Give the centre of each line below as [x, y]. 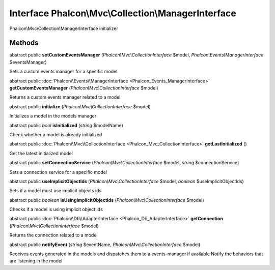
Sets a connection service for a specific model [58, 172]
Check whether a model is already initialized [56, 134]
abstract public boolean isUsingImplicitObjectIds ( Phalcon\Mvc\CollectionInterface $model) [107, 200]
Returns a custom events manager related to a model [65, 97]
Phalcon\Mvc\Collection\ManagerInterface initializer [64, 28]
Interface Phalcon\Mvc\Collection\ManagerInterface [123, 13]
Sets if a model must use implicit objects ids [56, 191]
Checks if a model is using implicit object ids [56, 209]
